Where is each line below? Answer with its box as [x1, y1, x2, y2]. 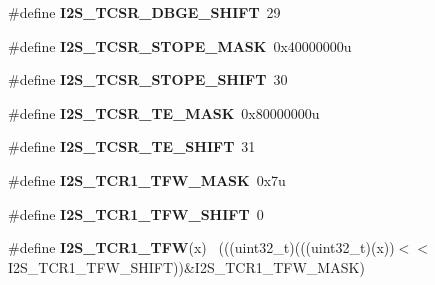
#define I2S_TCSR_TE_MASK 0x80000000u [8, 102, 320, 123]
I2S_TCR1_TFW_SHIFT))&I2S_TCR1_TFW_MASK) [8, 256, 365, 277]
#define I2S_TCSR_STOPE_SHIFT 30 [8, 69, 288, 90]
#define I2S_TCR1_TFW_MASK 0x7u [8, 169, 286, 190]
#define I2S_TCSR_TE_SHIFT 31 [8, 136, 256, 157]
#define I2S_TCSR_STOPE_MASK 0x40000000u [8, 35, 352, 56]
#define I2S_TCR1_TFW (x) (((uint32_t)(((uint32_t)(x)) [8, 237, 395, 258]
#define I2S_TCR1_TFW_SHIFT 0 [8, 203, 264, 224]
